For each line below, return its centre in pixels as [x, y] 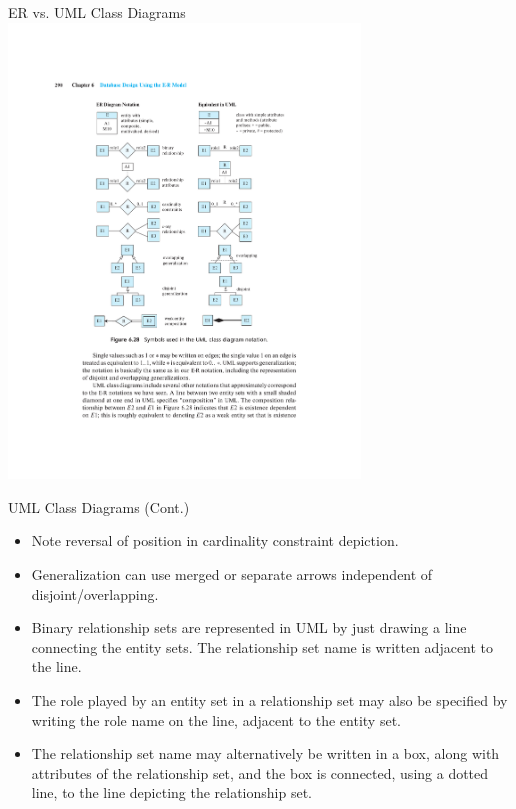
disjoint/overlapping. [95, 593]
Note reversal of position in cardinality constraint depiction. [215, 540]
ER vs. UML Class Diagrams [97, 12]
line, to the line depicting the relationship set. [172, 792]
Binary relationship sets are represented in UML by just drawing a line [249, 627]
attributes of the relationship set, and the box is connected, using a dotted [260, 772]
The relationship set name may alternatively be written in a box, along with [265, 753]
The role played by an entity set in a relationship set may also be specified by [269, 700]
